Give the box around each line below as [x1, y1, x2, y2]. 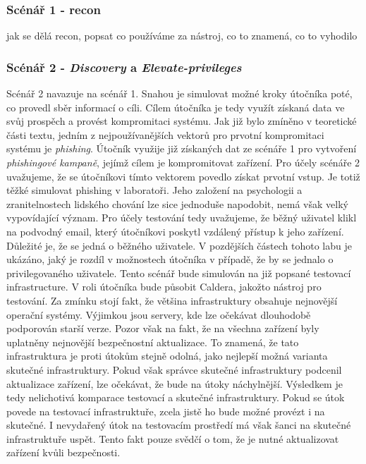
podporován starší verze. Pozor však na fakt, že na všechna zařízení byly [6, 321, 319, 336]
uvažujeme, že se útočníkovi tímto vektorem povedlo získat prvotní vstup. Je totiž [6, 169, 360, 183]
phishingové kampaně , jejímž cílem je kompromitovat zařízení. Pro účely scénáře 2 [6, 155, 360, 169]
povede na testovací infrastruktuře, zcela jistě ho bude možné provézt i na [6, 403, 325, 418]
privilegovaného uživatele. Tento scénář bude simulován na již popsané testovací [6, 265, 351, 280]
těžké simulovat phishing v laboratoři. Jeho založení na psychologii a [6, 183, 303, 197]
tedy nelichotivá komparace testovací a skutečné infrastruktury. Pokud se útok [6, 390, 345, 405]
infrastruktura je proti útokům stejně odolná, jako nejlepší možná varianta [6, 348, 328, 363]
